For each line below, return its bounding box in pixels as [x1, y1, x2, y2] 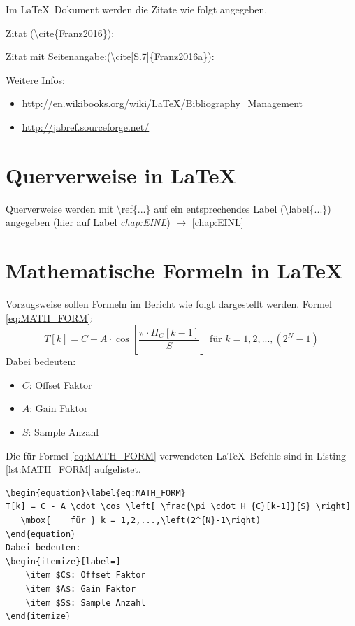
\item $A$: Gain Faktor [25, 583, 136, 594]
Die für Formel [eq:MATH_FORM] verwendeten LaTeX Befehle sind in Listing [6, 448, 346, 462]
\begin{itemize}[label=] [6, 556, 121, 567]
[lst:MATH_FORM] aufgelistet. [6, 462, 141, 476]
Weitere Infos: [6, 72, 65, 87]
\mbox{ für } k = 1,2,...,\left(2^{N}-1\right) [20, 515, 261, 525]
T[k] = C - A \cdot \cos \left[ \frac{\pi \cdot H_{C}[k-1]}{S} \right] [6, 501, 351, 512]
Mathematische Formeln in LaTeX [6, 256, 343, 285]
